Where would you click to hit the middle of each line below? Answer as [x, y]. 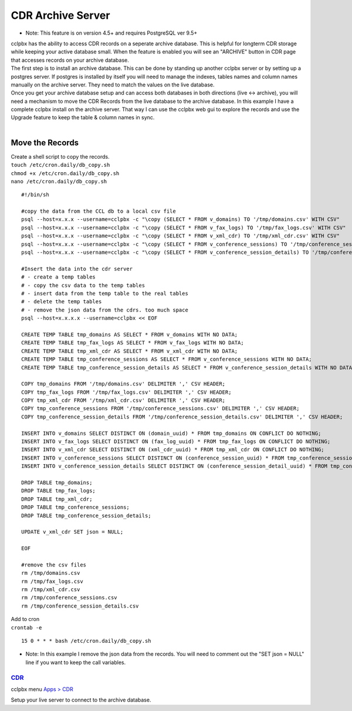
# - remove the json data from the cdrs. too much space [105, 310]
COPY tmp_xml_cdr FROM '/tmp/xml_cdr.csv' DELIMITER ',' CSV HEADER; [123, 400]
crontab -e [26, 628]
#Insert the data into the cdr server [77, 269]
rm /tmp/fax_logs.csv [52, 581]
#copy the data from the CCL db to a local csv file [99, 211]
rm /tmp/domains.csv [51, 573]
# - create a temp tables [59, 277]
